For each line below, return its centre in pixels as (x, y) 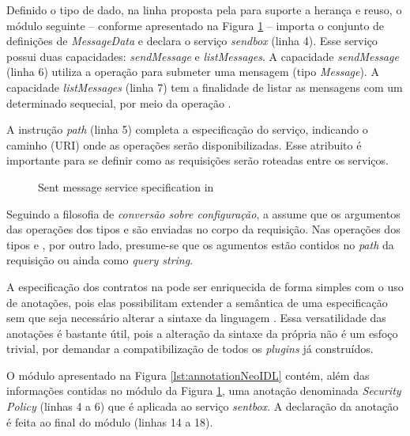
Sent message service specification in (126, 186)
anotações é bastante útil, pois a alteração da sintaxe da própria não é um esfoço (202, 333)
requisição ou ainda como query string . (100, 260)
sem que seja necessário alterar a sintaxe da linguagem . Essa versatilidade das (196, 318)
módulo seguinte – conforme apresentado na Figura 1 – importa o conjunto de (196, 25)
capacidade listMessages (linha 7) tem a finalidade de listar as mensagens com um (205, 87)
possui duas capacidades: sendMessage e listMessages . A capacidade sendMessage (203, 56)
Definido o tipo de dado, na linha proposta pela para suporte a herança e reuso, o (204, 9)
